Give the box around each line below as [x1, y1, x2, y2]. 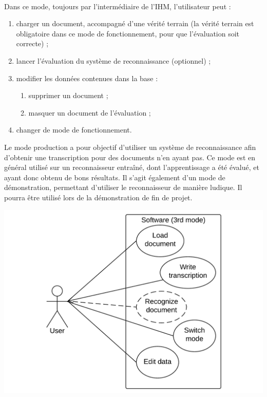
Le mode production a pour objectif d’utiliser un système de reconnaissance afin [4, 141, 256, 152]
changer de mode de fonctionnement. [16, 124, 132, 135]
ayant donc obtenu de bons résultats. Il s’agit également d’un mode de [4, 172, 225, 182]
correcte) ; [16, 38, 49, 49]
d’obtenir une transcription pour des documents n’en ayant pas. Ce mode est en [4, 152, 255, 162]
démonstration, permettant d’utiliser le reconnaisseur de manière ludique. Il [4, 182, 242, 193]
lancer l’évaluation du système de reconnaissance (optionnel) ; [16, 55, 211, 66]
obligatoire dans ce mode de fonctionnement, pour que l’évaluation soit [16, 28, 240, 39]
